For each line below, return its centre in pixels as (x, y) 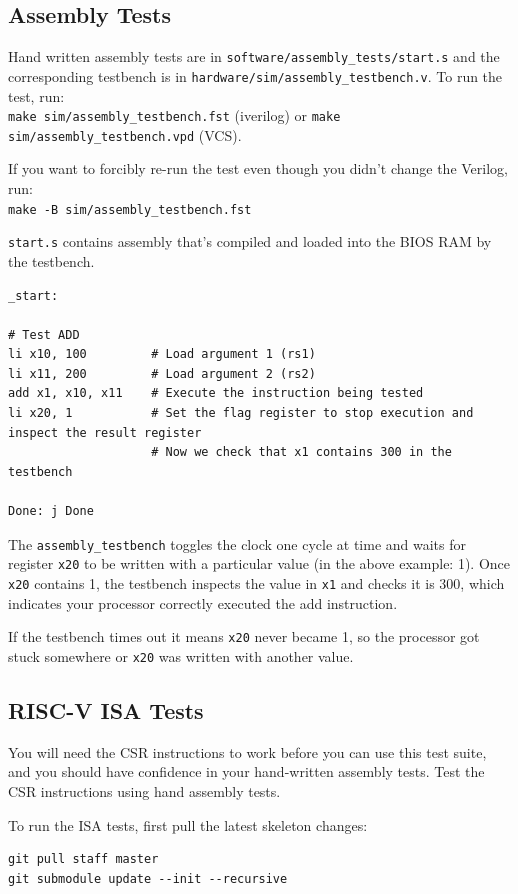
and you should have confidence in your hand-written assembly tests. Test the (246, 771)
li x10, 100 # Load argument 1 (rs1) (162, 354)
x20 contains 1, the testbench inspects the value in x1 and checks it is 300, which (256, 582)
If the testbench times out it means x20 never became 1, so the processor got (244, 636)
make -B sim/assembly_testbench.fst (130, 209)
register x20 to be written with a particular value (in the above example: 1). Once (259, 563)
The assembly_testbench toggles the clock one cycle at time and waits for (237, 543)
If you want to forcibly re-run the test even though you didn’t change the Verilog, (258, 168)
